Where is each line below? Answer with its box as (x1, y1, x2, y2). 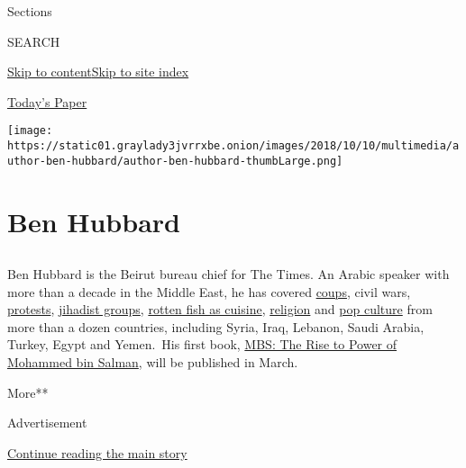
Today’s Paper (7, 92, 87, 111)
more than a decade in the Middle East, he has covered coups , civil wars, (7, 282, 411, 301)
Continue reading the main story (7, 443, 187, 462)
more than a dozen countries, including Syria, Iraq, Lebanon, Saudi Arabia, (7, 317, 425, 336)
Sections (7, 2, 52, 20)
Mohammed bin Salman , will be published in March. (7, 353, 298, 372)
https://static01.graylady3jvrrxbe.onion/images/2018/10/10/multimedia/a (7, 139, 460, 153)
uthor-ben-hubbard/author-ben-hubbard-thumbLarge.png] (7, 154, 343, 167)
